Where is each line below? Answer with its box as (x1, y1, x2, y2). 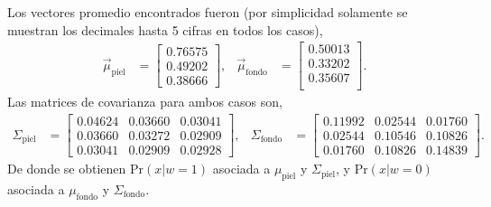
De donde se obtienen (7, 159, 126, 178)
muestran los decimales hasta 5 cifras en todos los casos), (7, 20, 323, 39)
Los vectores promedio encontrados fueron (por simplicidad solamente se (7, 3, 408, 21)
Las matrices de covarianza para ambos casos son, (7, 92, 283, 111)
